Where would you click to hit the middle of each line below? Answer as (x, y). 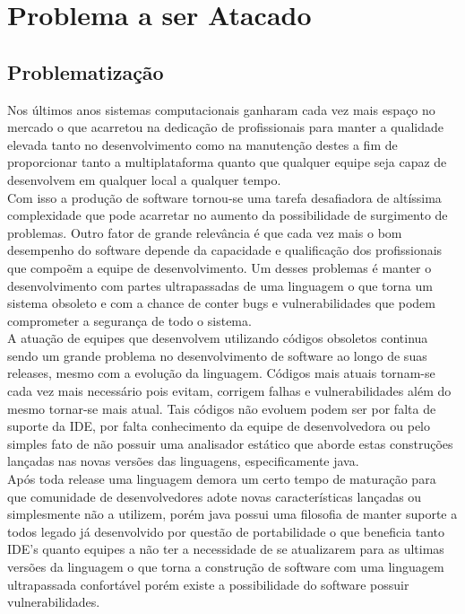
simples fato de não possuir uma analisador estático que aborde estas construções (230, 443)
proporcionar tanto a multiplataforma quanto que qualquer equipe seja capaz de (227, 162)
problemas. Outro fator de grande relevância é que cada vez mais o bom (205, 232)
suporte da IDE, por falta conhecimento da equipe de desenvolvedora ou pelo (219, 426)
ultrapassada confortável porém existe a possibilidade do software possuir (208, 584)
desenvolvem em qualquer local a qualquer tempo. (144, 179)
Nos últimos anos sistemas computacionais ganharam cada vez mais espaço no (221, 109)
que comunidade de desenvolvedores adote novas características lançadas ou (215, 496)
